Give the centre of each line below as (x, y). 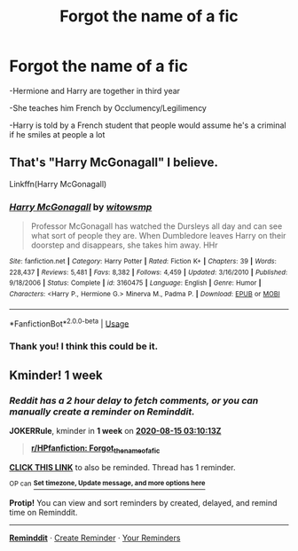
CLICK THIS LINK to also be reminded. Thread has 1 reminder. (122, 467)
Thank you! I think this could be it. (83, 346)
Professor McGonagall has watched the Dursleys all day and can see (157, 226)
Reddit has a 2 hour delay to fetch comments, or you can (134, 400)
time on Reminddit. (43, 513)
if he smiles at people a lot (57, 134)
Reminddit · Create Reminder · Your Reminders (95, 538)
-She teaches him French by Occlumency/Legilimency (108, 107)
